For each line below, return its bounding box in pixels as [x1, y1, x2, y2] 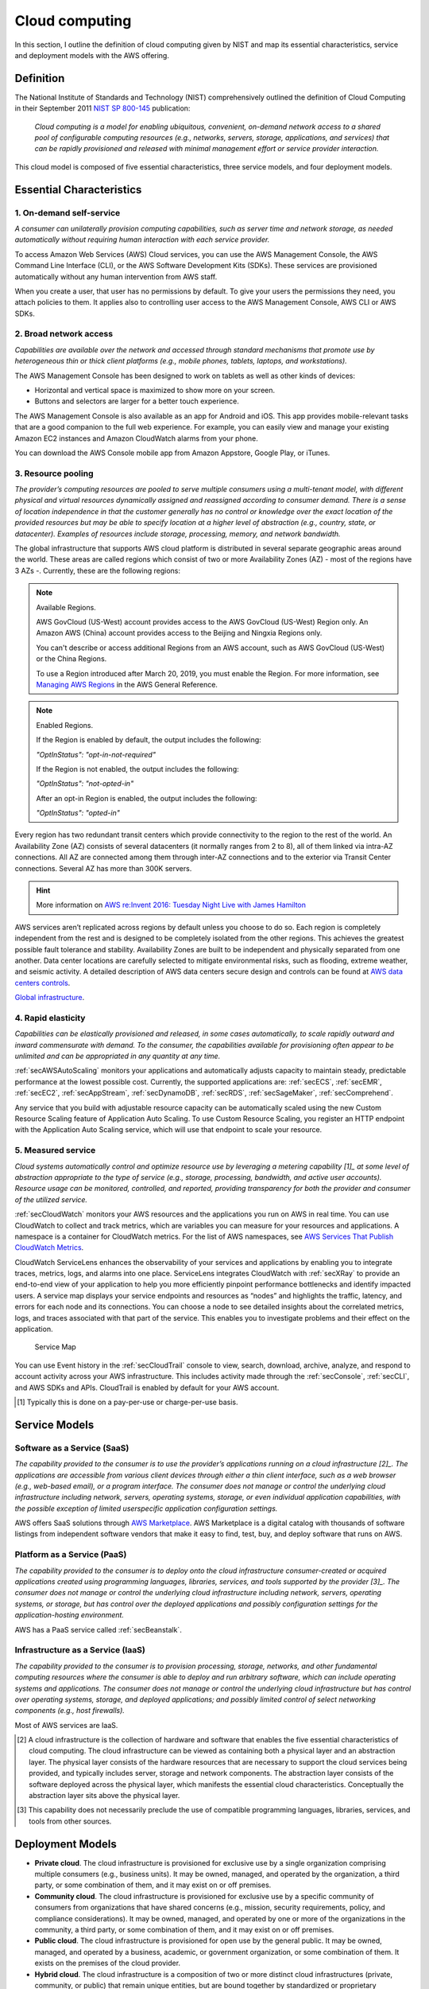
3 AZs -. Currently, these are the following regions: [14, 566, 180, 575]
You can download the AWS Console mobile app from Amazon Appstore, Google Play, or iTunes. [14, 448, 330, 457]
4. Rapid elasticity [14, 1012, 86, 1023]
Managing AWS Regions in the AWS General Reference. [36, 679, 218, 689]
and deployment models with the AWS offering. [14, 50, 170, 60]
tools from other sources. [29, 1816, 112, 1826]
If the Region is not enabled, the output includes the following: [36, 764, 240, 773]
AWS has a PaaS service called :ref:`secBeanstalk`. [14, 1625, 182, 1634]
